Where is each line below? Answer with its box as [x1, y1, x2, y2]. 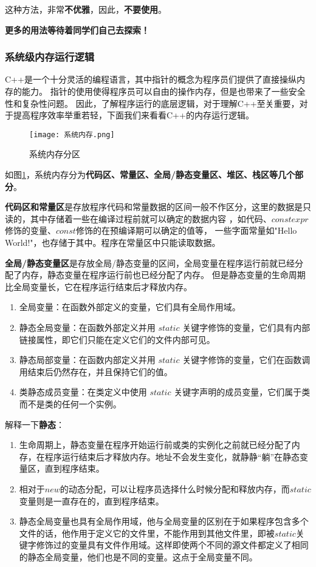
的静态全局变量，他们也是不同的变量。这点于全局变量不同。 [19, 550, 258, 563]
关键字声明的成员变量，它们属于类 [174, 385, 311, 398]
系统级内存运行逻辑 [5, 49, 95, 64]
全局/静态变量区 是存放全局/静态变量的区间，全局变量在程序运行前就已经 [5, 256, 295, 269]
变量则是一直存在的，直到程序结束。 [19, 494, 164, 507]
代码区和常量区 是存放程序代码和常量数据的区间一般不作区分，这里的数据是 [5, 200, 303, 213]
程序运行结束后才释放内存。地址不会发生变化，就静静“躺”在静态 [44, 450, 300, 463]
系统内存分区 [29, 148, 80, 160]
